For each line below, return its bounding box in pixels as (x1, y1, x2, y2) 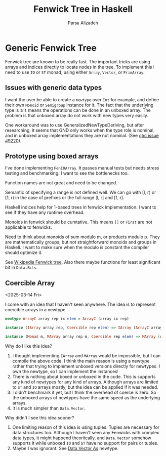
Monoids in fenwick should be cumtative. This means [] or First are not (5, 219, 152, 225)
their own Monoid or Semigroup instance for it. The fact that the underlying (5, 102, 154, 108)
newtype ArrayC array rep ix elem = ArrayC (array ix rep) (5, 316, 129, 322)
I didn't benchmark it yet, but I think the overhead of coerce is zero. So (12, 389, 157, 395)
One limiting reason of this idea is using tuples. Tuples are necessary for (12, 424, 160, 430)
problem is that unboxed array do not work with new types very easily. (5, 112, 149, 118)
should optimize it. (5, 249, 43, 255)
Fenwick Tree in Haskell (33, 3, 133, 15)
